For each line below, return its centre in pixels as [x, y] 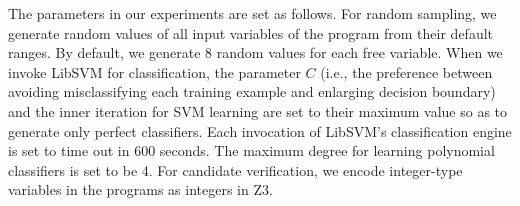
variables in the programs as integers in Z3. [140, 189]
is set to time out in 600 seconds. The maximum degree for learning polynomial [251, 150]
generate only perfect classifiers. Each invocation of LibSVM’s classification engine [260, 130]
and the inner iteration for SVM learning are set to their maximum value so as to [258, 110]
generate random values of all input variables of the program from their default [251, 32]
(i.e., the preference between [406, 71]
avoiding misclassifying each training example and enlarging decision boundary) [252, 91]
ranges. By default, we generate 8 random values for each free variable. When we [255, 52]
